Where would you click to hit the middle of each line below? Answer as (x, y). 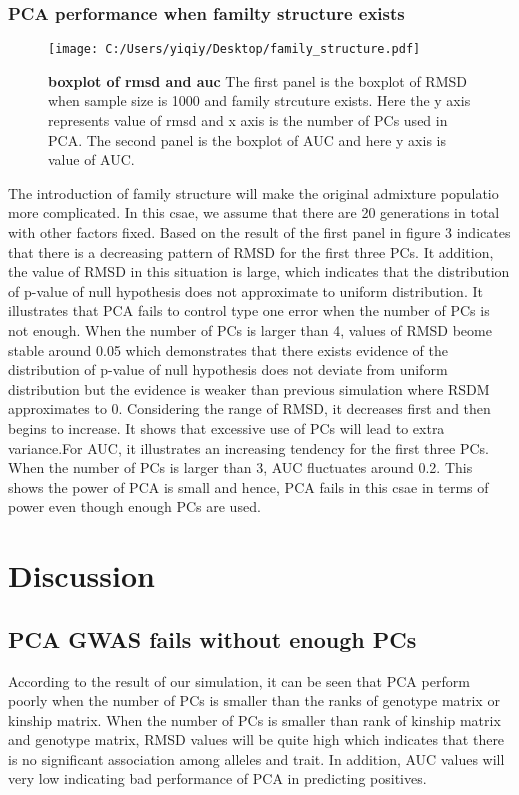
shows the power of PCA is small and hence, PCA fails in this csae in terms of (248, 486)
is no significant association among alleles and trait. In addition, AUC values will (256, 758)
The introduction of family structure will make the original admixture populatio (253, 192)
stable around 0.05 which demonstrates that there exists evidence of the (228, 349)
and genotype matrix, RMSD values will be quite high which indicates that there (256, 739)
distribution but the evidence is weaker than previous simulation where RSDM (249, 388)
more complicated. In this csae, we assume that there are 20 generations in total (254, 212)
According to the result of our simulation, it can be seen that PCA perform (239, 680)
